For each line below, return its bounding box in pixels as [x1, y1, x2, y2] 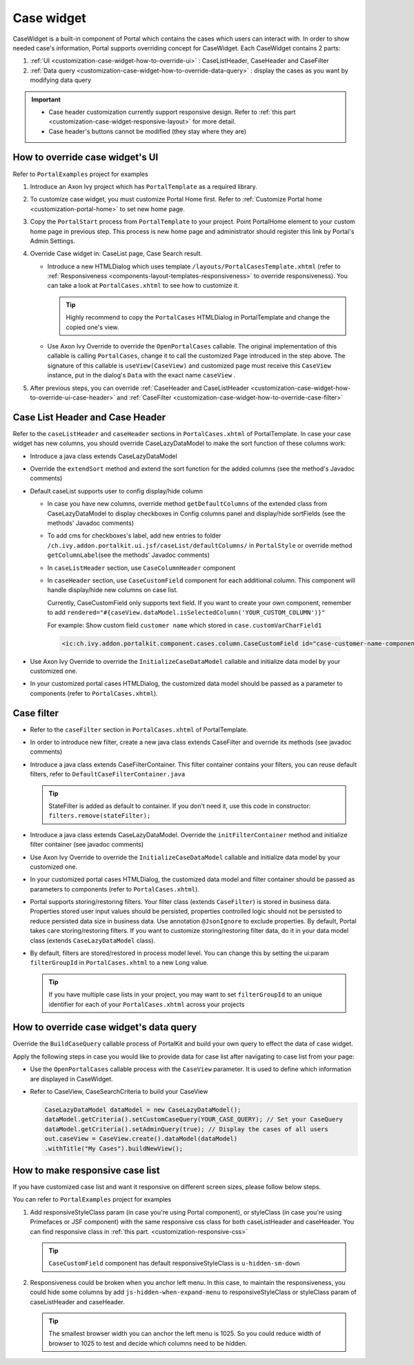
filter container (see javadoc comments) [30, 841, 144, 849]
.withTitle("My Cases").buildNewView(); [44, 1144, 183, 1152]
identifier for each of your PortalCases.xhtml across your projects [48, 1000, 245, 1008]
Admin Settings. [30, 237, 76, 245]
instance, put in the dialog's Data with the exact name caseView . [47, 371, 236, 380]
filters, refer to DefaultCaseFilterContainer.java [30, 770, 186, 778]
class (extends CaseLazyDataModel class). [30, 936, 155, 945]
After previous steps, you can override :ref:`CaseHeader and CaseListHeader [30, 384, 250, 392]
